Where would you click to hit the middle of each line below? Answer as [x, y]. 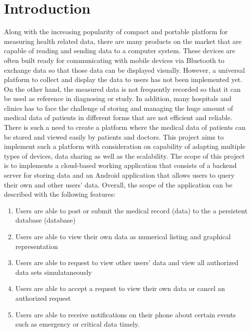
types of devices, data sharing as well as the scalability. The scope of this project [125, 156]
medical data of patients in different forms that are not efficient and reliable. [118, 117]
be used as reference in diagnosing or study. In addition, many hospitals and [118, 98]
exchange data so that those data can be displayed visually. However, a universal [125, 70]
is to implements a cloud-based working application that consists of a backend [120, 165]
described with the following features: [60, 194]
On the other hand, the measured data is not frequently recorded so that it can [122, 89]
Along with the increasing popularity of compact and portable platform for [116, 31]
